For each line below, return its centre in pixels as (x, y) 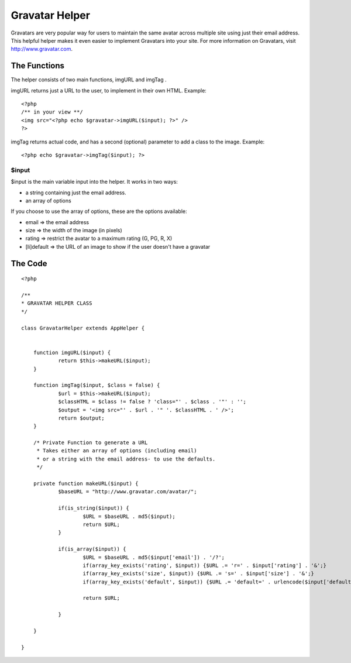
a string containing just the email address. (76, 193)
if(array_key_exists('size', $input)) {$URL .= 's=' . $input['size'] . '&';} (198, 574)
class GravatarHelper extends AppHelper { (83, 328)
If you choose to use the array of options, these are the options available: (99, 211)
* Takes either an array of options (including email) (117, 451)
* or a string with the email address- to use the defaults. (126, 459)
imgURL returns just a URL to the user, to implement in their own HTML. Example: (109, 90)
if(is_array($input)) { (92, 549)
